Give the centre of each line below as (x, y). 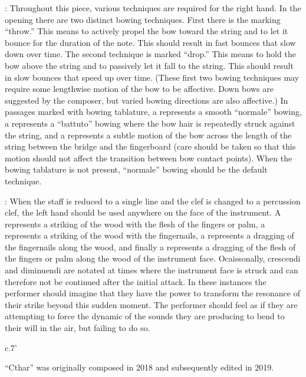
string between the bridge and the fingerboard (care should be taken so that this (150, 146)
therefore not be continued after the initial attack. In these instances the (136, 281)
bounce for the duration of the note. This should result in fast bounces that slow (150, 42)
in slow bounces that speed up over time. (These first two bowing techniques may (152, 77)
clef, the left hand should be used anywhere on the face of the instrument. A (143, 212)
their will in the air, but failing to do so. (78, 328)
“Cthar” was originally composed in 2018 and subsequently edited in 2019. (139, 367)
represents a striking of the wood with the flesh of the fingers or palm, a (135, 224)
